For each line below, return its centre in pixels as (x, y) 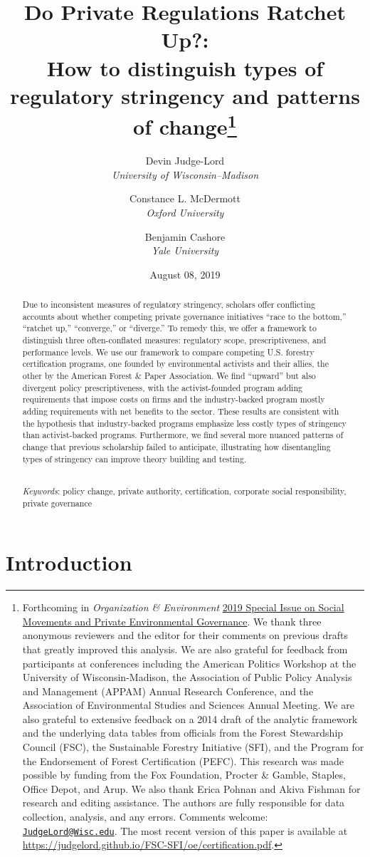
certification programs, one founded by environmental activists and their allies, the (175, 364)
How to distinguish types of (185, 67)
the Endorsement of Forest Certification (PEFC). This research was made (183, 760)
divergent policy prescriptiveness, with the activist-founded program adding (162, 387)
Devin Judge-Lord (185, 161)
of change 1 (185, 125)
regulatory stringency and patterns (185, 95)
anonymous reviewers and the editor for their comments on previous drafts (185, 635)
